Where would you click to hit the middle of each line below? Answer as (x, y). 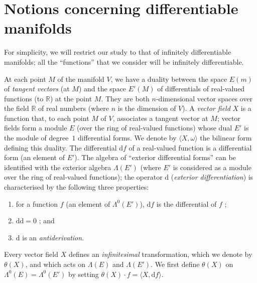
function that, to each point (47, 118)
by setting (84, 274)
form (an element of (34, 157)
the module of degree (36, 138)
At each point (25, 79)
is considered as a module (212, 167)
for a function (37, 203)
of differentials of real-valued (201, 89)
